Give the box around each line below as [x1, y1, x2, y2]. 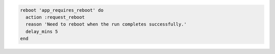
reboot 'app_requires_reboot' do [20, 7, 104, 13]
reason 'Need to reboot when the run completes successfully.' [25, 21, 187, 28]
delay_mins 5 [25, 29, 58, 34]
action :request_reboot [25, 14, 85, 20]
